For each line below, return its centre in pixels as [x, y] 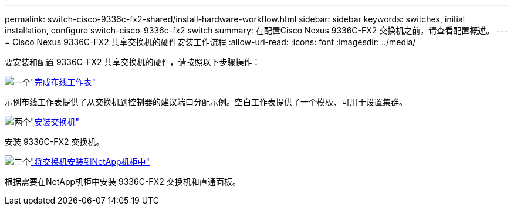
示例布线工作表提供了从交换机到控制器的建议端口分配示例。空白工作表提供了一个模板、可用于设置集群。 [206, 102]
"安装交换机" [55, 122]
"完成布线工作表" [63, 82]
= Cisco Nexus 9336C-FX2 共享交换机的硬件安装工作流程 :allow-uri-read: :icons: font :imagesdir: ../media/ [210, 42]
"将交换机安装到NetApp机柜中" [90, 162]
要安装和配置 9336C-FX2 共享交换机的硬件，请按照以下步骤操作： [133, 62]
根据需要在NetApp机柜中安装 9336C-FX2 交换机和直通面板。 [123, 182]
